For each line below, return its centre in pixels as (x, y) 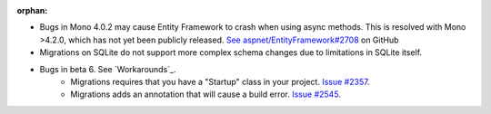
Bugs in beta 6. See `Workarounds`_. (108, 69)
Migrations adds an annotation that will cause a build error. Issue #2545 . (205, 94)
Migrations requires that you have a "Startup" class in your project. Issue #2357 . (220, 81)
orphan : (32, 10)
